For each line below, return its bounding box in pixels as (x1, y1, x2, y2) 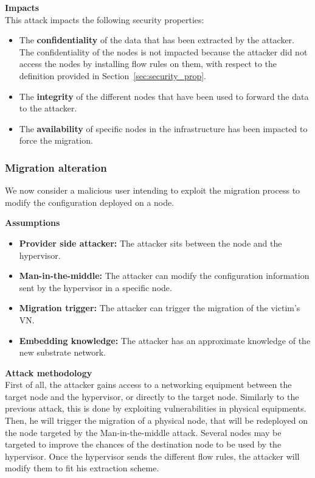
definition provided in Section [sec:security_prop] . (19, 69, 206, 82)
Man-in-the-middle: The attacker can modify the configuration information (19, 269, 310, 282)
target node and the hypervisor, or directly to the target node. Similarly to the (5, 390, 299, 402)
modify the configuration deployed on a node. (5, 195, 175, 208)
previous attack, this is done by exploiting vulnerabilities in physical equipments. (5, 402, 306, 415)
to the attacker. (19, 102, 77, 114)
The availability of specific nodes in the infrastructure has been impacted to (19, 122, 308, 135)
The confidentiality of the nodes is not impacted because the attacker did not (19, 45, 308, 58)
